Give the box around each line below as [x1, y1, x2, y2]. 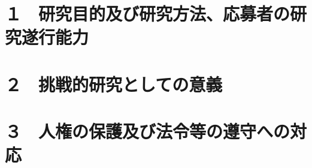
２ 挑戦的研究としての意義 [5, 71, 223, 96]
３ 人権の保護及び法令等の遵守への [5, 119, 290, 143]
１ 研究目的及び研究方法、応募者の [5, 1, 290, 26]
